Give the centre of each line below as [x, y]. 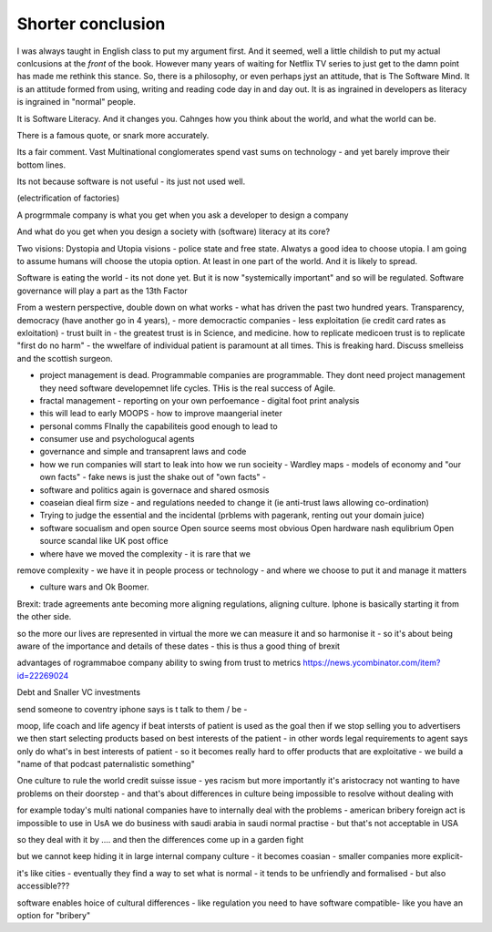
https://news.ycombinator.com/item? [372, 663]
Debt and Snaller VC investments [79, 692]
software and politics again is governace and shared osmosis [154, 490]
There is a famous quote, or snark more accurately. [113, 135]
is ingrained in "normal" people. [76, 102]
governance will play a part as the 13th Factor [102, 291]
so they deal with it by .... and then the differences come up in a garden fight [160, 840]
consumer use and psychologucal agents [117, 439]
